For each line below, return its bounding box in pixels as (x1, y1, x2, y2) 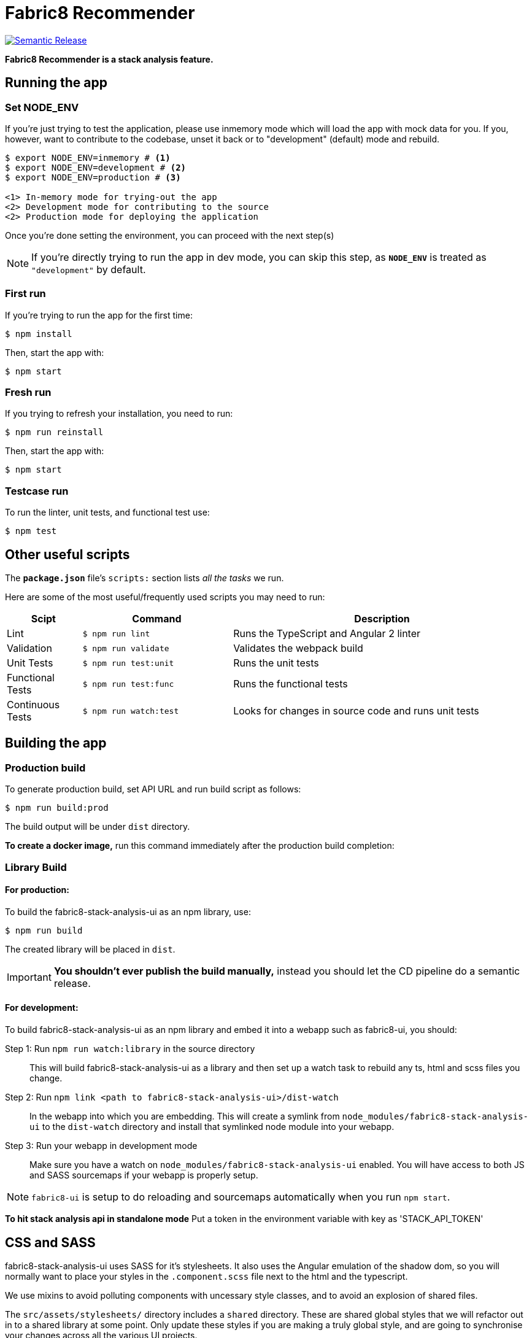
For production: (5, 884, 69, 895)
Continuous (7, 698, 60, 711)
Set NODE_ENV (5, 101, 79, 114)
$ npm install (5, 328, 72, 339)
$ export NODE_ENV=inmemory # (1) (5, 152, 171, 163)
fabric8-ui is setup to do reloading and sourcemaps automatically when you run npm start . (31, 1191, 450, 1204)
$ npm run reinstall (5, 427, 104, 438)
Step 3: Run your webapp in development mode (5, 1140, 198, 1151)
